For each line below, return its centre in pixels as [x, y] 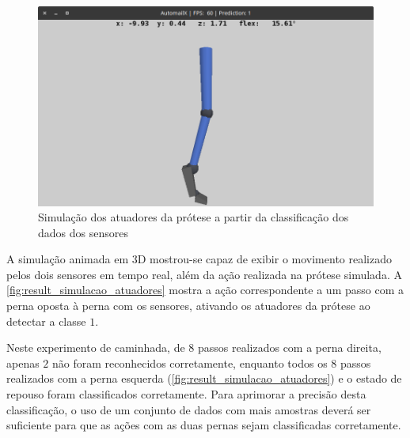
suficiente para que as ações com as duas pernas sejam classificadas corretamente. [204, 425]
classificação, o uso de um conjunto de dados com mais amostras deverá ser [189, 409]
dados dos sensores [83, 232]
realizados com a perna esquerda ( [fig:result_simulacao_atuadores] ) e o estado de [204, 378]
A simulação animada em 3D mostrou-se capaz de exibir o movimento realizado [199, 259]
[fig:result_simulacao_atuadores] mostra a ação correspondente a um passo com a [205, 290]
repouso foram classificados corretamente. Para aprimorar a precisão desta [186, 394]
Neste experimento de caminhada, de [96, 347]
